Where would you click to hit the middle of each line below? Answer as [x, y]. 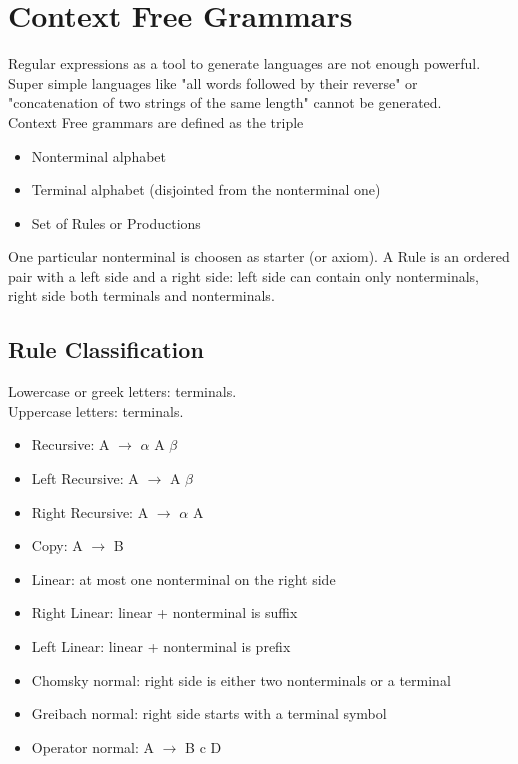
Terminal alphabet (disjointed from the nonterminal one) [206, 189]
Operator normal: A [93, 746]
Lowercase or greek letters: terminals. [122, 391]
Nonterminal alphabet [99, 155]
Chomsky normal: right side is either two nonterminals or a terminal [241, 679]
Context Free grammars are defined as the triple [156, 121]
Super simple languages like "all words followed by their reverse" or [213, 82]
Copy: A [57, 545]
